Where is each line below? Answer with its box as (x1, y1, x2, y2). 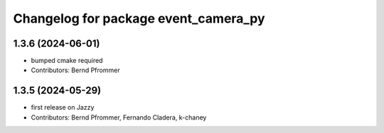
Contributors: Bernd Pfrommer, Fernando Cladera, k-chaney (31, 113, 207, 122)
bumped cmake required (31, 57, 103, 65)
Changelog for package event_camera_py (13, 11, 266, 26)
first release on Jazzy (31, 103, 95, 112)
